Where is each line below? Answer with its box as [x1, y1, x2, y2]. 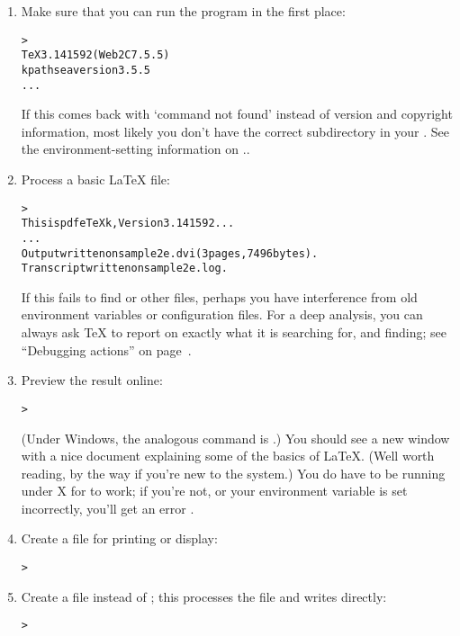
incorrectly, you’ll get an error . [21, 498, 194, 517]
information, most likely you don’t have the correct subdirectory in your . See [21, 121, 450, 140]
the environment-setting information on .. [21, 139, 250, 158]
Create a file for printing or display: [21, 529, 218, 548]
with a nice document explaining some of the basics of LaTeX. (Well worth [21, 446, 435, 465]
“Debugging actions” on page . [21, 340, 192, 359]
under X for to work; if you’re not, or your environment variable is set [21, 481, 408, 500]
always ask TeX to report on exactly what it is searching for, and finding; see [21, 323, 447, 342]
